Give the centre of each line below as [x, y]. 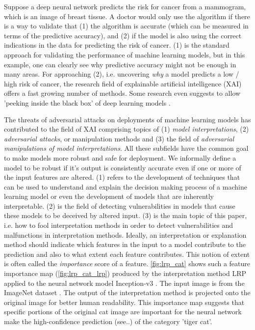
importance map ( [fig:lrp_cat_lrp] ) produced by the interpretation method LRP [125, 273]
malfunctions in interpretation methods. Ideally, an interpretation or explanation [125, 234]
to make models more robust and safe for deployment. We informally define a [120, 157]
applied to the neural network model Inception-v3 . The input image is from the [124, 283]
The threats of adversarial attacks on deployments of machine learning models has [127, 119]
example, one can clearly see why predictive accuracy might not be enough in [120, 64]
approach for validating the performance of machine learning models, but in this [125, 54]
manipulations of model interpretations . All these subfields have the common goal [126, 148]
